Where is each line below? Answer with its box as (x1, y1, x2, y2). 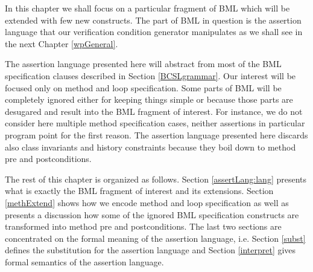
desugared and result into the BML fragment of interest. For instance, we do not (5, 105, 303, 117)
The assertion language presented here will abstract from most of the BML (5, 57, 282, 70)
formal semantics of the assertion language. (5, 255, 164, 268)
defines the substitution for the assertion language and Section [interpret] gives (5, 244, 296, 256)
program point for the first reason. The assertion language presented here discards (5, 128, 308, 141)
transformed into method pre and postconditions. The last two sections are (5, 220, 282, 233)
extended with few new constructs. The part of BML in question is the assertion (5, 13, 302, 26)
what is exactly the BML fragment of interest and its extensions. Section (5, 184, 274, 197)
